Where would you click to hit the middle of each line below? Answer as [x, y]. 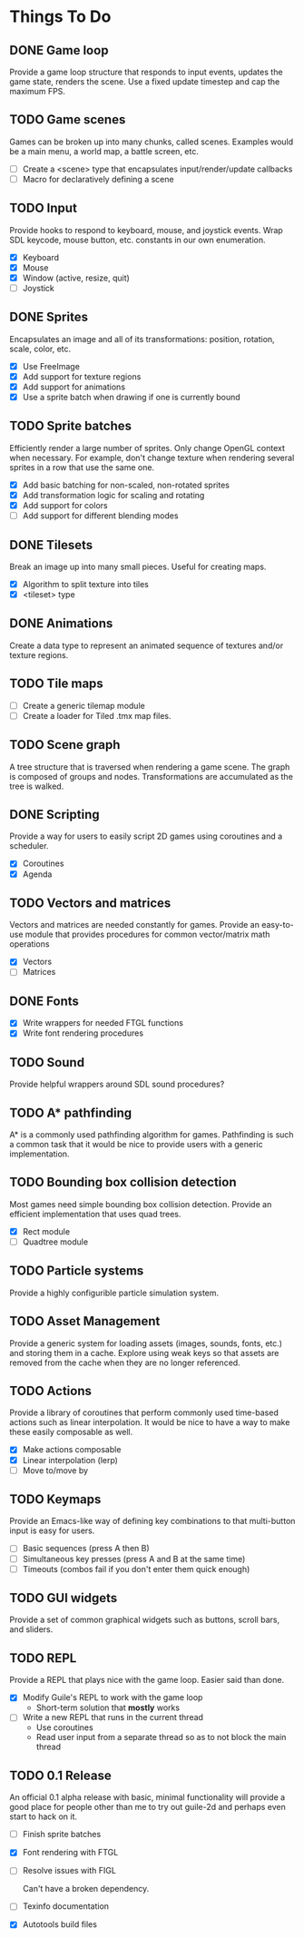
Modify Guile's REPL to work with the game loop [113, 1697]
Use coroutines [64, 1727]
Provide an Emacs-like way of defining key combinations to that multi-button [152, 1521]
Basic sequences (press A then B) [86, 1549]
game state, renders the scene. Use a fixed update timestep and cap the [145, 82]
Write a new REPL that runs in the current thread [113, 1717]
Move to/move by [55, 1470]
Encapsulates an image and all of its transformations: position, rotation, [142, 339]
